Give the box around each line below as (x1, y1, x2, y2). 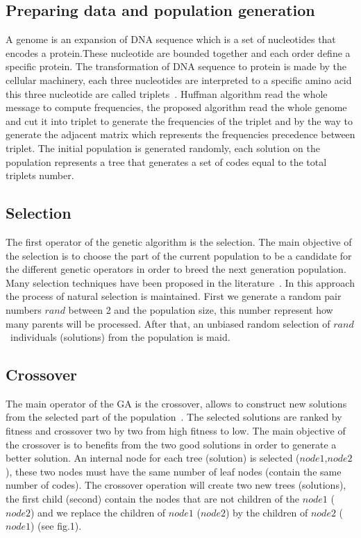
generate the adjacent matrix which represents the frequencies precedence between (6, 127, 355, 142)
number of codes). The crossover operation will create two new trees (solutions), (6, 478, 346, 492)
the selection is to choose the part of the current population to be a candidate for (6, 248, 352, 262)
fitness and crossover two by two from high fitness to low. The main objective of (6, 423, 346, 438)
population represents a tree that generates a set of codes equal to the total (6, 154, 327, 169)
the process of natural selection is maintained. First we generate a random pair (6, 289, 342, 303)
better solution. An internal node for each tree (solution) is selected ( (6, 451, 300, 465)
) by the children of (225, 505, 308, 519)
